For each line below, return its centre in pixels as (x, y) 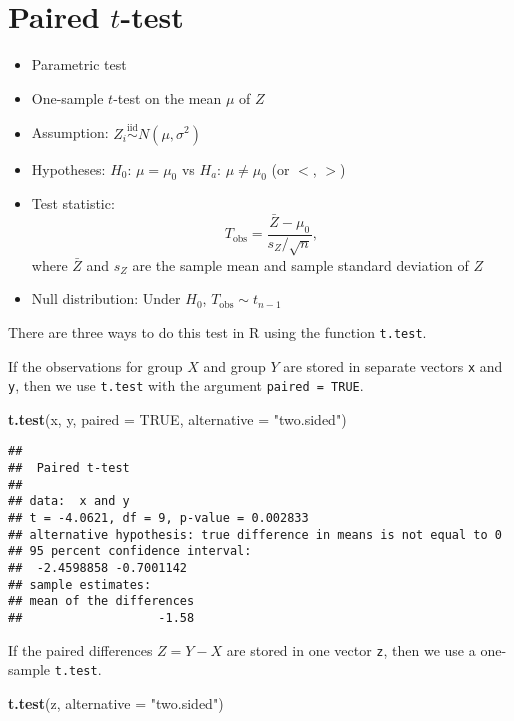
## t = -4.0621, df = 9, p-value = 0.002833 (158, 518)
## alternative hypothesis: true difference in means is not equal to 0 (255, 534)
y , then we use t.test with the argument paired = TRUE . (186, 385)
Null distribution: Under (106, 298)
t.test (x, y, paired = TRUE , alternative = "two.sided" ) (177, 418)
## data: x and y (69, 501)
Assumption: (70, 132)
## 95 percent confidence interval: (130, 551)
